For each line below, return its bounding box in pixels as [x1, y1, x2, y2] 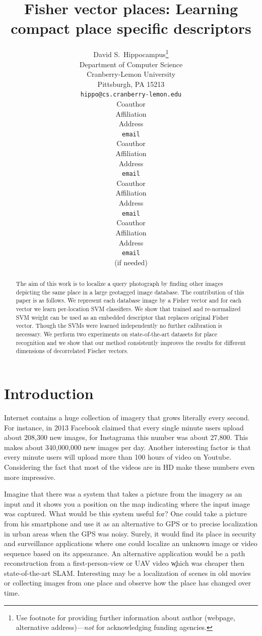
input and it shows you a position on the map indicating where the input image [4, 498, 250, 509]
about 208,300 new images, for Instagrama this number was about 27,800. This [4, 432, 248, 443]
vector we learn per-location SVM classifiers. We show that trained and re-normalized [16, 305, 241, 313]
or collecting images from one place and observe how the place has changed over [4, 577, 251, 588]
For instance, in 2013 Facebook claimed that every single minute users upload [4, 422, 244, 432]
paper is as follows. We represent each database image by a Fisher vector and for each [16, 296, 242, 305]
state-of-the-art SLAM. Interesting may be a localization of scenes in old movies [4, 567, 251, 578]
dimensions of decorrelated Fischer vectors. [16, 347, 128, 355]
